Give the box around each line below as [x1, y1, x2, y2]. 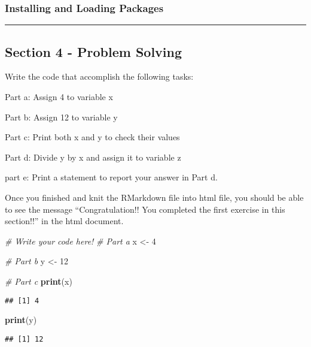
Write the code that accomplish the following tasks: [5, 70, 194, 83]
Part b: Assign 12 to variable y [5, 110, 118, 123]
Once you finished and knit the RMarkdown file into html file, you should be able [5, 191, 304, 203]
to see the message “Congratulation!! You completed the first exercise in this [5, 203, 285, 215]
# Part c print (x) [5, 274, 72, 287]
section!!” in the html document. [5, 215, 124, 227]
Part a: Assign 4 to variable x [5, 90, 113, 103]
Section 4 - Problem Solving [5, 42, 182, 61]
